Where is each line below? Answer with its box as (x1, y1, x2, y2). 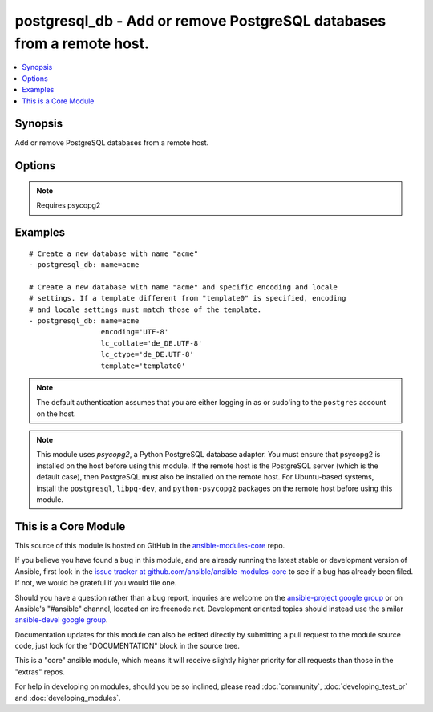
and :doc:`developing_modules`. (14, 693, 121, 702)
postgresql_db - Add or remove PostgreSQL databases (14, 12, 386, 30)
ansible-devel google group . (14, 615, 108, 625)
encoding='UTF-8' (100, 327, 169, 337)
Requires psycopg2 (36, 200, 101, 210)
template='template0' (100, 361, 186, 370)
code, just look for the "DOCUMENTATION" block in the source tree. (14, 641, 240, 651)
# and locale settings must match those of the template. (29, 305, 262, 314)
